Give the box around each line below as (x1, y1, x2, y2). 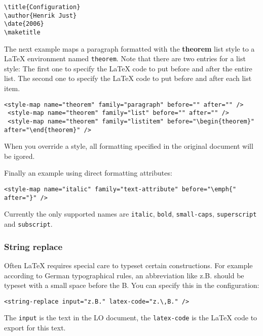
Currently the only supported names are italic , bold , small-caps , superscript (4, 208, 257, 219)
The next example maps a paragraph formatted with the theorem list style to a (4, 43, 255, 54)
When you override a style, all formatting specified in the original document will (4, 141, 253, 151)
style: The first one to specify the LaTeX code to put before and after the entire (4, 63, 252, 73)
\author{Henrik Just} (4, 12, 77, 19)
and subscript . (4, 219, 53, 229)
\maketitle (4, 28, 41, 36)
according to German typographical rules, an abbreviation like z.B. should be (4, 270, 244, 280)
